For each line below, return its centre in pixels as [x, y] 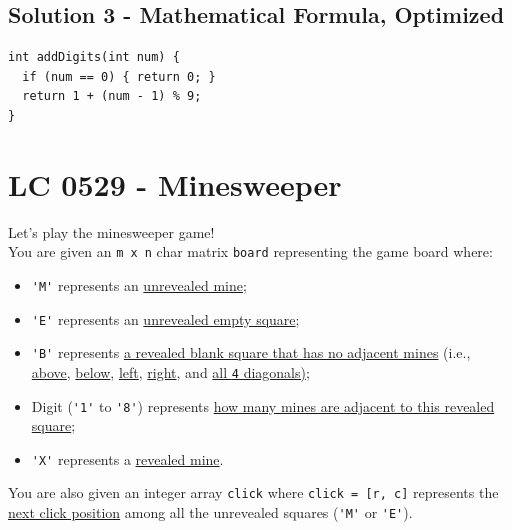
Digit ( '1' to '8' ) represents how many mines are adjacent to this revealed [263, 405]
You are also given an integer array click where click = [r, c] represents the [253, 492]
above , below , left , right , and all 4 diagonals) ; [170, 371]
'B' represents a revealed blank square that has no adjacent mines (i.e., [251, 352]
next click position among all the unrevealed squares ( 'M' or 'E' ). [210, 512]
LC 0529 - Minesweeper [175, 183]
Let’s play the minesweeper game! [111, 231]
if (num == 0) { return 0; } [119, 76]
